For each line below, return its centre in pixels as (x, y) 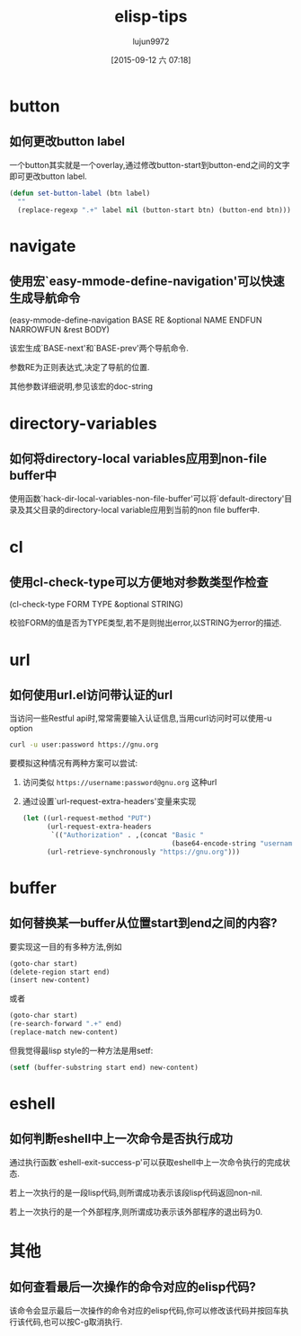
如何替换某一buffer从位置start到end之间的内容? (143, 923)
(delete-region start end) (60, 972)
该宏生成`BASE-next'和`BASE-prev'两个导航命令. (99, 349)
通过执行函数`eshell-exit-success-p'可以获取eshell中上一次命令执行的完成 (146, 1162)
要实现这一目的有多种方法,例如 (66, 946)
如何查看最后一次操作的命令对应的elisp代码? (133, 1287)
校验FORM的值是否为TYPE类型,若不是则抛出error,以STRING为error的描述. (146, 623)
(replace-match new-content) (64, 1032)
